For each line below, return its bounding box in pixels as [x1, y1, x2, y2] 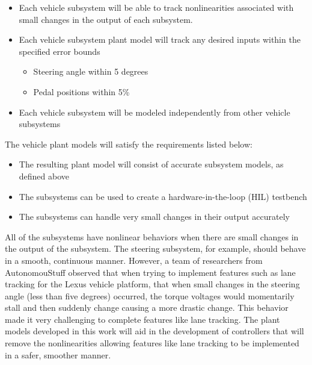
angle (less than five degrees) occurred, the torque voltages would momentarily [5, 289, 295, 302]
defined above [19, 169, 70, 182]
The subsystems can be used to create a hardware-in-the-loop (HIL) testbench [19, 190, 307, 202]
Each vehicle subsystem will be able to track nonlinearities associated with [19, 1, 294, 13]
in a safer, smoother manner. [5, 348, 111, 361]
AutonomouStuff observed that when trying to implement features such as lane [5, 266, 296, 278]
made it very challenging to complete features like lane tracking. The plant [5, 313, 280, 325]
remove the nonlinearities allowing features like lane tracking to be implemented [5, 337, 299, 349]
